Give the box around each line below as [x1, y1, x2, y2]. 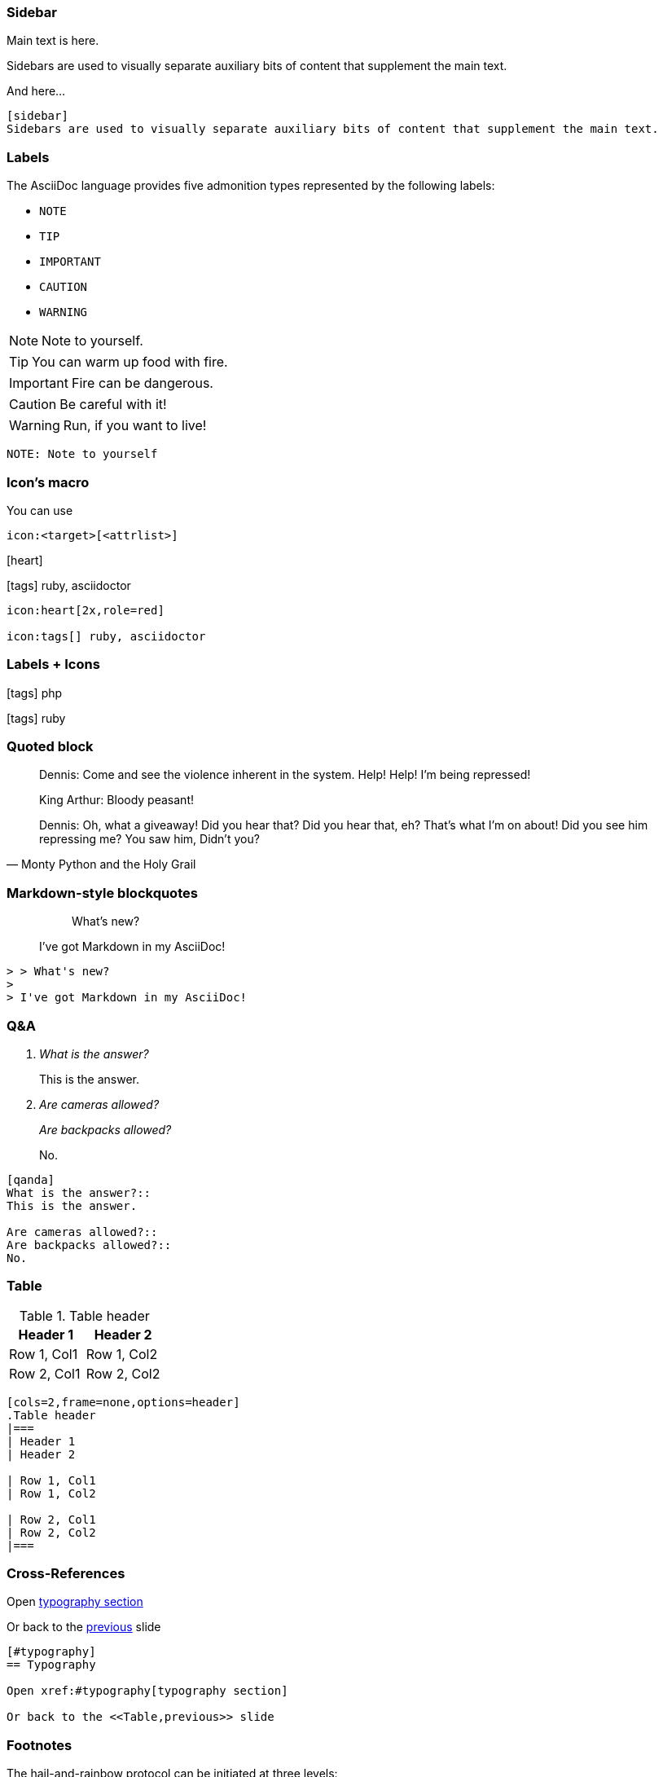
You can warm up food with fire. [32, 354, 228, 371]
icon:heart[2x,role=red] [7, 603, 165, 617]
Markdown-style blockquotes [7, 884, 198, 901]
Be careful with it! [59, 396, 167, 413]
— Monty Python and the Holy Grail [7, 857, 196, 872]
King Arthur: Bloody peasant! [39, 793, 194, 807]
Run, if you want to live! [63, 417, 207, 434]
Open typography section [7, 1594, 143, 1609]
